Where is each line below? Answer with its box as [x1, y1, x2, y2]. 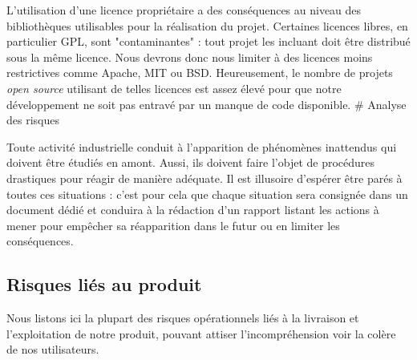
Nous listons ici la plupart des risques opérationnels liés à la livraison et [6, 309, 359, 326]
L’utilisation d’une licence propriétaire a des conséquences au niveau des [6, 2, 362, 18]
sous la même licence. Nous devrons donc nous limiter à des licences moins [6, 48, 373, 65]
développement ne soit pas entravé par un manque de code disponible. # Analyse [6, 95, 407, 112]
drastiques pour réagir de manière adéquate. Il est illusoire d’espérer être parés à [6, 169, 403, 186]
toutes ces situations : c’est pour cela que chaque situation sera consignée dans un [6, 185, 408, 202]
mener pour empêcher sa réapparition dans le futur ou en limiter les [6, 216, 340, 233]
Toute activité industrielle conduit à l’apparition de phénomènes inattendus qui [6, 138, 397, 155]
